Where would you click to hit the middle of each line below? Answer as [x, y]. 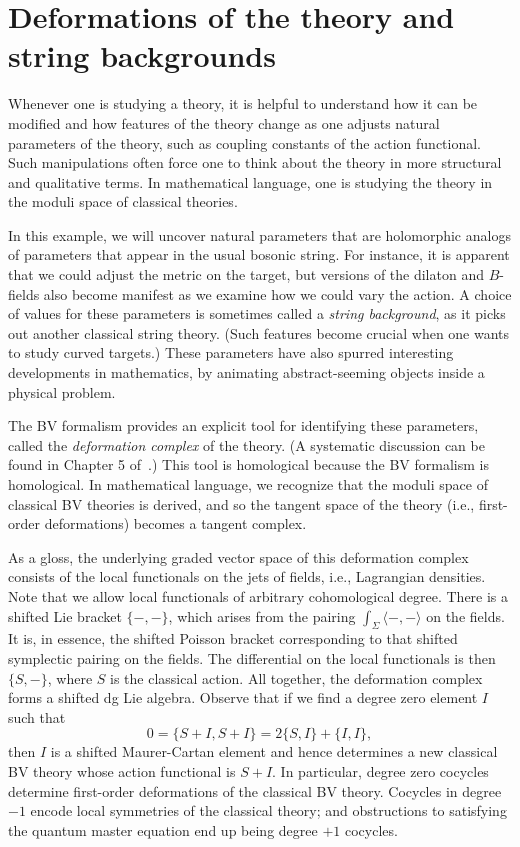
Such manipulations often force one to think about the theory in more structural [255, 162]
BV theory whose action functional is [122, 770]
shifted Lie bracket [65, 615]
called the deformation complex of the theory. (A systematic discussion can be [246, 444]
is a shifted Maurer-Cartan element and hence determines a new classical [274, 751]
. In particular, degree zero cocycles [380, 770]
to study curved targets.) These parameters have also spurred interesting [231, 352]
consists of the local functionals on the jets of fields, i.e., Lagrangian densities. [247, 576]
